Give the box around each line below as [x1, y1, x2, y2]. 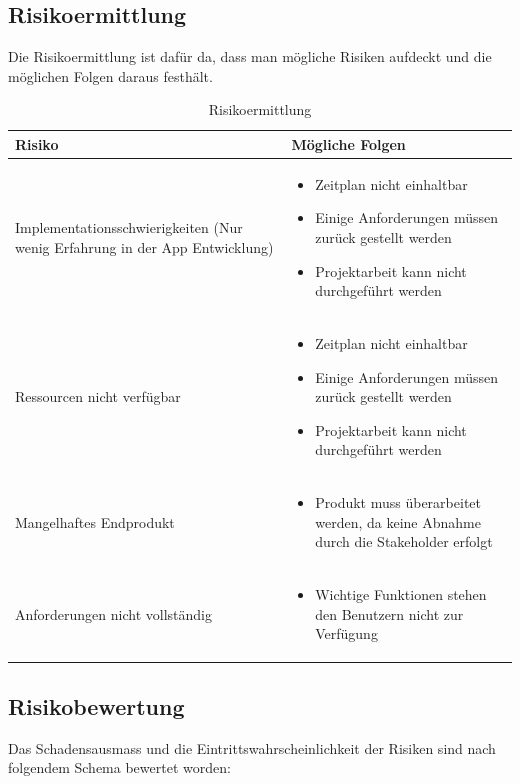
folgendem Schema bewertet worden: [8, 757, 231, 778]
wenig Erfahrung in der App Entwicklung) [15, 236, 274, 257]
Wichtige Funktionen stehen [315, 584, 487, 605]
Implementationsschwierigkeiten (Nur [15, 217, 243, 238]
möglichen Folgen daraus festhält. [8, 65, 213, 86]
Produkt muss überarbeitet [315, 492, 481, 513]
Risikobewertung [8, 690, 185, 721]
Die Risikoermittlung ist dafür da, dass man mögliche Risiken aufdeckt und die [8, 46, 492, 67]
